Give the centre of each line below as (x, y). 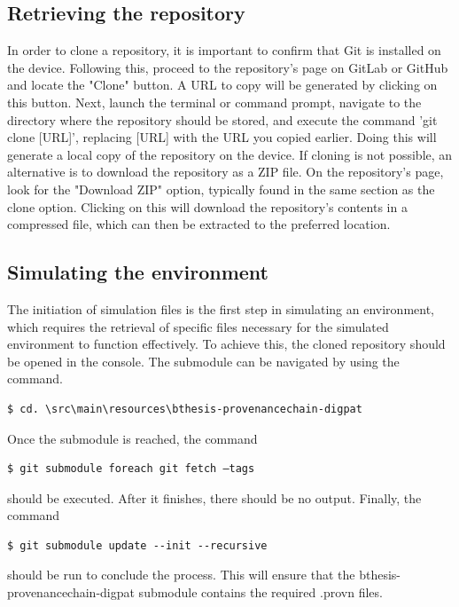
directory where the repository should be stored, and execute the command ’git (222, 119)
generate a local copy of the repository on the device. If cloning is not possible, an (230, 154)
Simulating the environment (138, 272)
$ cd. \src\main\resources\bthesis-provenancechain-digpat (185, 409)
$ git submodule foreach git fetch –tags (131, 469)
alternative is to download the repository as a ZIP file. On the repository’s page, (226, 172)
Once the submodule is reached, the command (132, 438)
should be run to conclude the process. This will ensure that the (181, 575)
